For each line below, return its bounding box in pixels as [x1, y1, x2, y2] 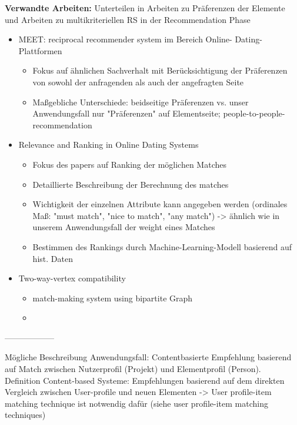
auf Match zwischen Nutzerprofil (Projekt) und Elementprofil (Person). [5, 363, 261, 375]
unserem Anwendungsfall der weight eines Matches [32, 221, 215, 233]
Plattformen [18, 44, 62, 57]
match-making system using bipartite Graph [32, 291, 193, 304]
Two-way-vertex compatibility [18, 272, 126, 284]
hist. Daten [32, 252, 73, 264]
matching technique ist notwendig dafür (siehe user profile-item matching [5, 397, 268, 409]
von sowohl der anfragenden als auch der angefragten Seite [32, 75, 244, 88]
